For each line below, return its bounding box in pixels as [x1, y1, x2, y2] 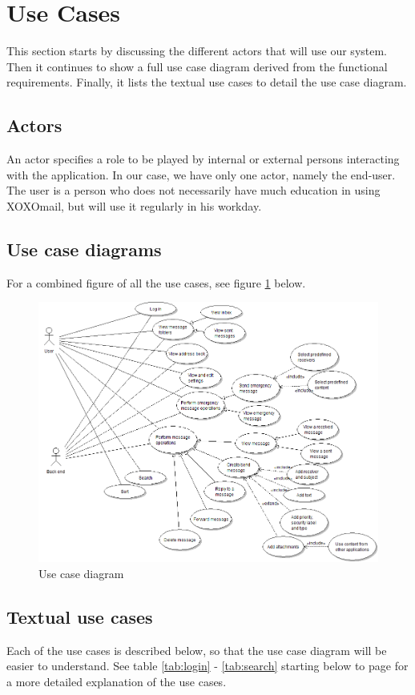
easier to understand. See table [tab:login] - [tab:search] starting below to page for [6, 657, 409, 674]
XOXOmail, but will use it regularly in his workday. [6, 197, 262, 214]
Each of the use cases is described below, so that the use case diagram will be [6, 641, 387, 658]
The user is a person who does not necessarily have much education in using [6, 182, 381, 199]
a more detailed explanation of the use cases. [6, 673, 227, 689]
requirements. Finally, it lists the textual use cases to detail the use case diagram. [6, 74, 407, 90]
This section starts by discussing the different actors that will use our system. [6, 42, 388, 59]
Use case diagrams [6, 236, 162, 261]
